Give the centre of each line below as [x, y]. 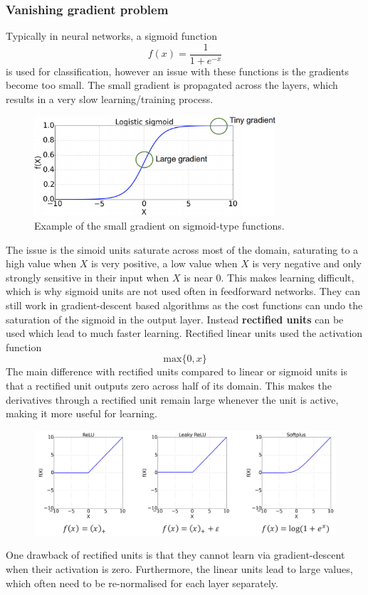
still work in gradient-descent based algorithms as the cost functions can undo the [184, 305]
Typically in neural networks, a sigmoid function [111, 36]
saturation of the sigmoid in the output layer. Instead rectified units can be [175, 319]
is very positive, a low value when [164, 263]
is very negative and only [307, 263]
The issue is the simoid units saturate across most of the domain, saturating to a [182, 249]
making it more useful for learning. [82, 413]
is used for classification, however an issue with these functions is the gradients [177, 71]
